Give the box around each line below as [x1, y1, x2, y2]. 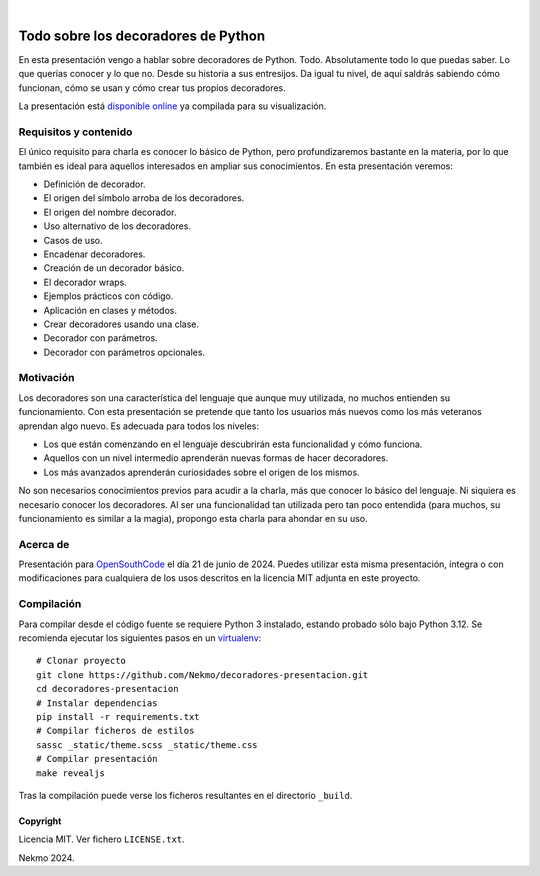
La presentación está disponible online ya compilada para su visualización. [18, 100, 327, 112]
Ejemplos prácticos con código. [43, 290, 174, 302]
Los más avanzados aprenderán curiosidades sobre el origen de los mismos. [43, 466, 360, 478]
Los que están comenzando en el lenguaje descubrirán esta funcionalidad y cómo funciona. [43, 438, 423, 450]
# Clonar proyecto [36, 655, 127, 667]
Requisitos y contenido [18, 125, 133, 139]
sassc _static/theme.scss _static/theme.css [36, 739, 259, 750]
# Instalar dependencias [36, 697, 158, 709]
